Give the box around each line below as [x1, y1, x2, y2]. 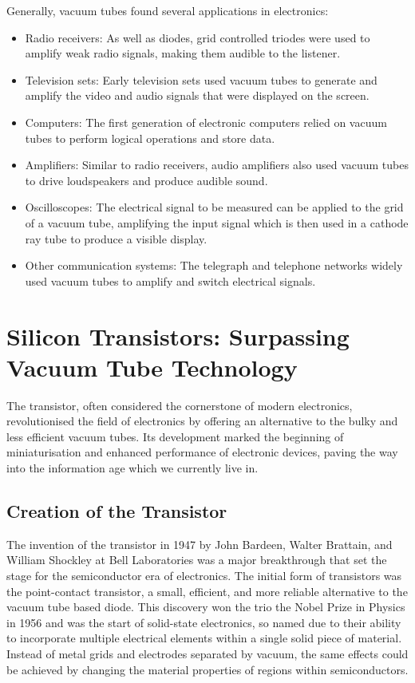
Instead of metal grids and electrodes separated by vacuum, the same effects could [6, 645, 409, 661]
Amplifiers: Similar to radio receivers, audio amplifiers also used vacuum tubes [25, 156, 409, 173]
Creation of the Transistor [6, 498, 227, 523]
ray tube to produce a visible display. [25, 230, 207, 247]
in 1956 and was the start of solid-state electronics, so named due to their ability [6, 614, 401, 630]
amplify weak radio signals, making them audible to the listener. [25, 45, 341, 61]
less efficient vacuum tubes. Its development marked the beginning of [6, 428, 344, 444]
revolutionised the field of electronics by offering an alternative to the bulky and [6, 413, 398, 429]
